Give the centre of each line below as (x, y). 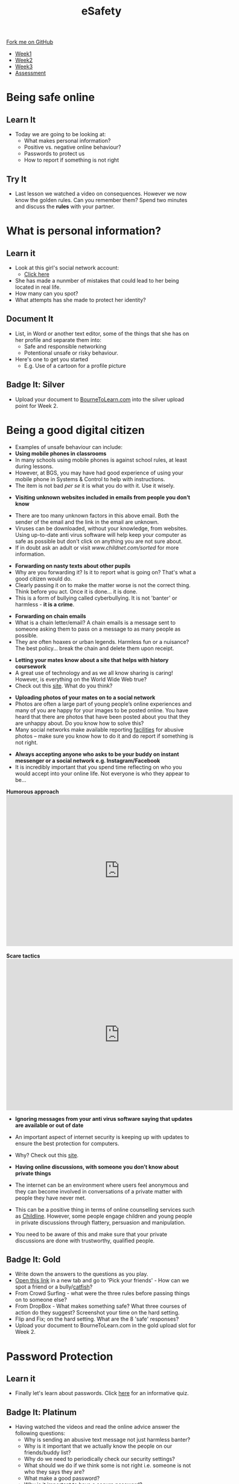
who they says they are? (54, 1472)
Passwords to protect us (54, 154)
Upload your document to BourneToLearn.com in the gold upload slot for (105, 1325)
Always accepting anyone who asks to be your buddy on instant (97, 754)
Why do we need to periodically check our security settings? (99, 1459)
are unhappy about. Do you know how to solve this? (79, 723)
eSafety (101, 11)
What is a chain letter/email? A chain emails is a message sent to (95, 622)
